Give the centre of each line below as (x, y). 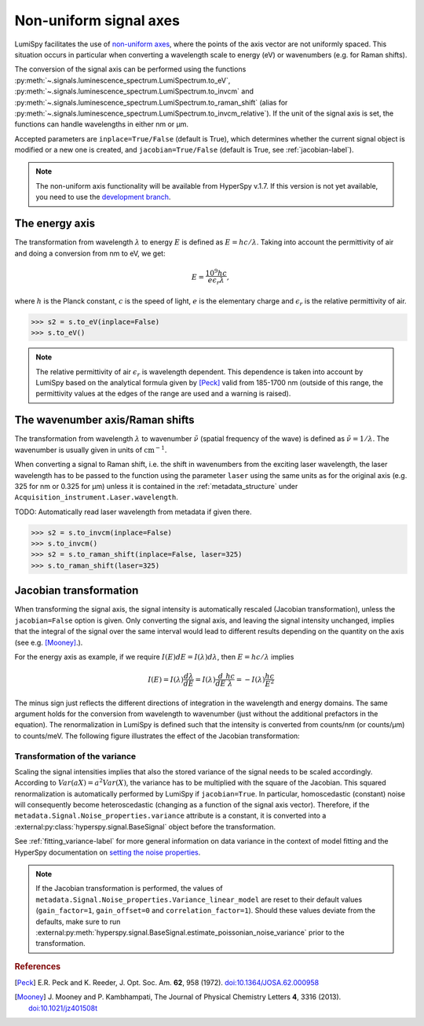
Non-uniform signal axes (97, 20)
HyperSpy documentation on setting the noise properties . (108, 852)
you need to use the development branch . (103, 197)
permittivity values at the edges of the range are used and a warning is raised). (163, 394)
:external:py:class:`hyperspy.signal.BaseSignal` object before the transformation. (145, 826)
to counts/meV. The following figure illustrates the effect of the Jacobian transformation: (157, 736)
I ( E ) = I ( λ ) (166, 679)
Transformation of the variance (75, 756)
